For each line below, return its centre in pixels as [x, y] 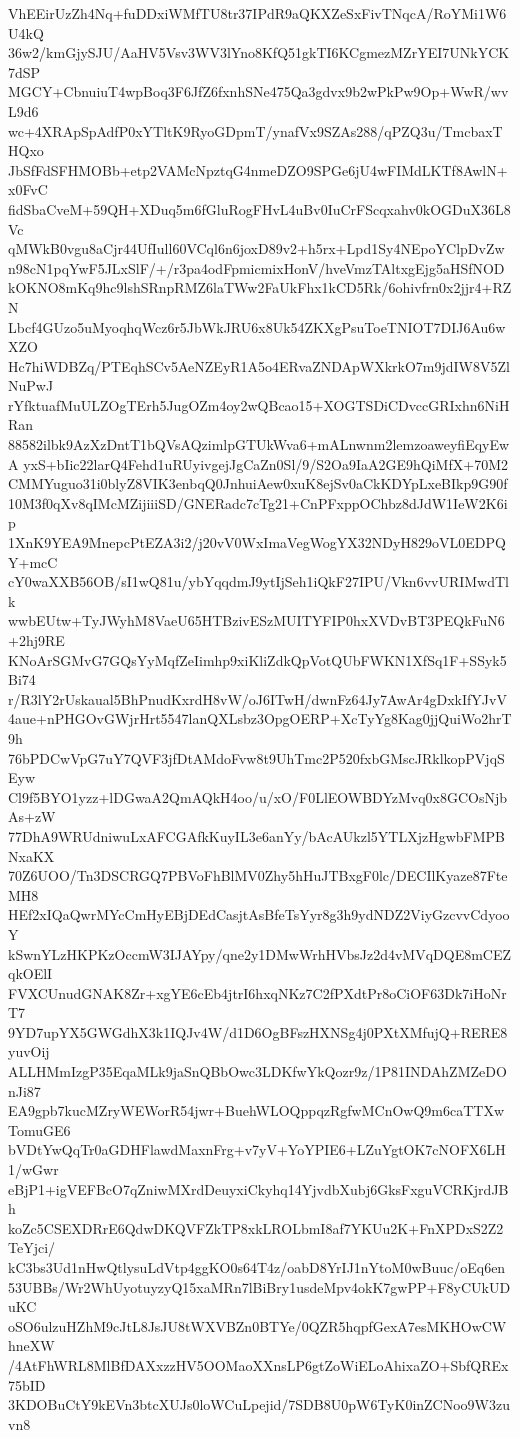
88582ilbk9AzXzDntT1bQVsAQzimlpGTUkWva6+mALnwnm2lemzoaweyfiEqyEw [259, 444]
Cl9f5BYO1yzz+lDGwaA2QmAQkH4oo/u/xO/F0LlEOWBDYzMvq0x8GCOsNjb [258, 796]
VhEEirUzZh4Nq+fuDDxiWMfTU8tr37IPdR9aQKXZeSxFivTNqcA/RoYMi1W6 [257, 13]
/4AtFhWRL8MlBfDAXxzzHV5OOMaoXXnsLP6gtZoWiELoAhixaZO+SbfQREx [258, 1364]
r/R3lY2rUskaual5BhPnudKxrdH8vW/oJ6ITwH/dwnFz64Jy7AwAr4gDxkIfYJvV [257, 698]
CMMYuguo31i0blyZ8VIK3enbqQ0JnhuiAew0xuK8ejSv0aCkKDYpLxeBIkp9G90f [258, 483]
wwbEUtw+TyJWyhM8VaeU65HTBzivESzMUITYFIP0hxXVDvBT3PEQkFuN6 [256, 620]
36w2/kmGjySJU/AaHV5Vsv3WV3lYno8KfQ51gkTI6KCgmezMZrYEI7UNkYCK [259, 52]
